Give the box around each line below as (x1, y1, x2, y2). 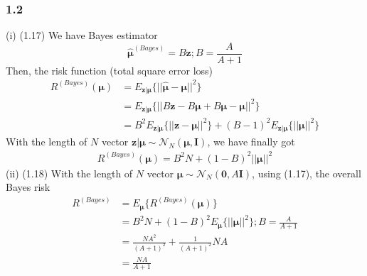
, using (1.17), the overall (252, 165, 361, 180)
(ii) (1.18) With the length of (6, 165, 133, 180)
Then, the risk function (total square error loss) (6, 62, 213, 77)
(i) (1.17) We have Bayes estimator (6, 28, 158, 43)
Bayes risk (6, 180, 50, 194)
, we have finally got (207, 134, 295, 149)
